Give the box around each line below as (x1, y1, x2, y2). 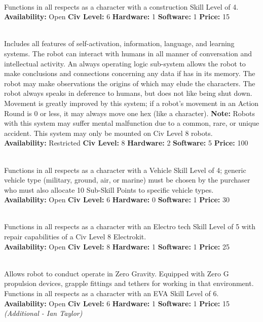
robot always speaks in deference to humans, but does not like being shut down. (4, 88, 252, 98)
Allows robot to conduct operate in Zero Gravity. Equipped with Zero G (4, 268, 229, 278)
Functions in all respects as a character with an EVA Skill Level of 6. (4, 288, 219, 299)
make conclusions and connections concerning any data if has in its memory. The (4, 68, 255, 79)
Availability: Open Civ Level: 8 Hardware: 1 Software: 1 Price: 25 (4, 241, 230, 252)
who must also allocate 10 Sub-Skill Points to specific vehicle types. (4, 184, 214, 195)
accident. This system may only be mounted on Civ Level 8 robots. (4, 127, 213, 138)
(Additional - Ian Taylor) (4, 308, 83, 318)
